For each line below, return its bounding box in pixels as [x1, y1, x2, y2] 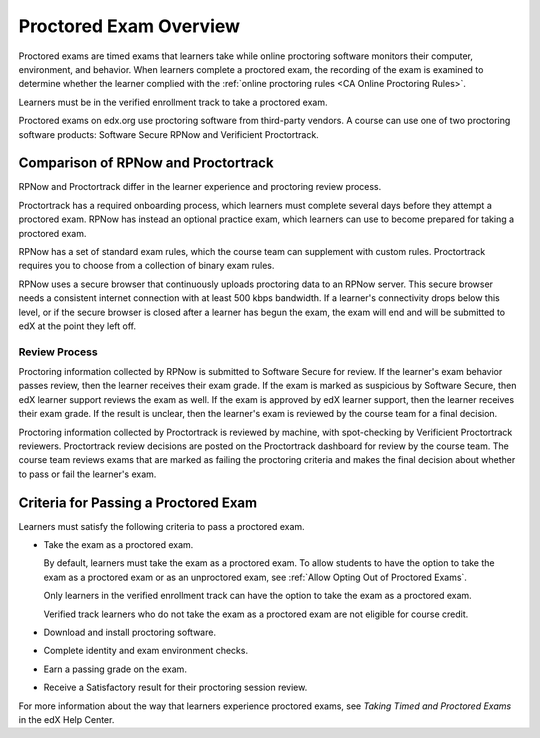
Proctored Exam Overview [18, 15, 240, 37]
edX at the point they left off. [18, 320, 137, 332]
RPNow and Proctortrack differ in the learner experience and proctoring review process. [18, 181, 382, 193]
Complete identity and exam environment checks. [43, 645, 249, 657]
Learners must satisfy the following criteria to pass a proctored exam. [18, 520, 305, 532]
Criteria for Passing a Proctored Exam [18, 494, 258, 511]
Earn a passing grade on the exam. [43, 663, 187, 675]
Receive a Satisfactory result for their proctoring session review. [43, 681, 308, 694]
